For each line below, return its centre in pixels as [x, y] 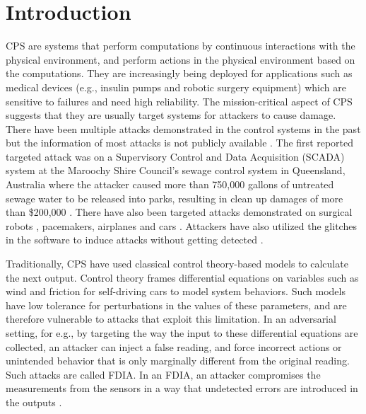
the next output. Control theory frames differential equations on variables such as [182, 277]
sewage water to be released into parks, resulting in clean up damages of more [175, 198]
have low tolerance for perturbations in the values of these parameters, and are [176, 305]
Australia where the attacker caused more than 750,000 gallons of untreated [170, 184]
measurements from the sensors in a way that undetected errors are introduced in [182, 388]
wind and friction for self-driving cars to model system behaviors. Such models [176, 291]
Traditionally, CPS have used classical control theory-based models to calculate [177, 264]
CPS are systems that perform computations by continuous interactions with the [181, 46]
